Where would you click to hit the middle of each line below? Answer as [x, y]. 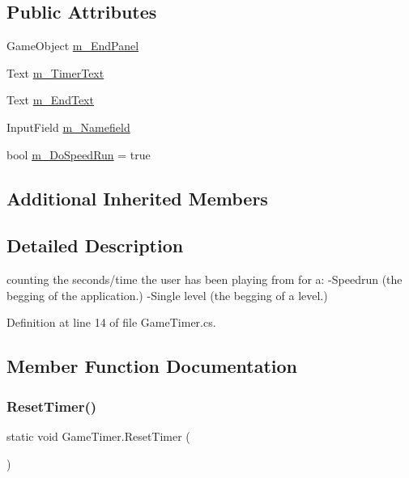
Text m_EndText [50, 100]
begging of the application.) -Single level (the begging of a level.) [167, 295]
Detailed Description [95, 245]
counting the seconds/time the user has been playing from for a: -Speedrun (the [204, 279]
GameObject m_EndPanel [73, 46]
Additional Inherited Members [137, 198]
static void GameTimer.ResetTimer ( [98, 436]
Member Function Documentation [152, 366]
